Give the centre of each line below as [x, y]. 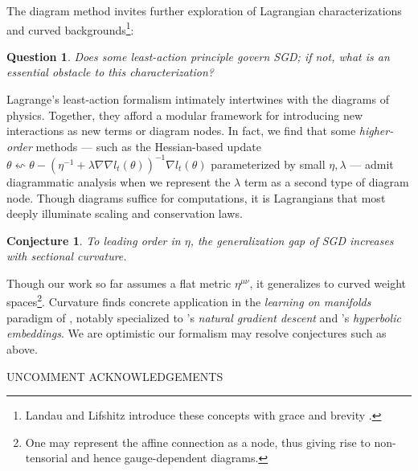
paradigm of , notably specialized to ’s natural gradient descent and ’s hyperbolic [204, 317]
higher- [376, 131]
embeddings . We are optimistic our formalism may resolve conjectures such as [197, 333]
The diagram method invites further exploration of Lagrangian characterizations [204, 10]
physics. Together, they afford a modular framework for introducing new [185, 115]
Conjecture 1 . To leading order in [94, 240]
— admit [372, 164]
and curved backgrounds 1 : [70, 28]
